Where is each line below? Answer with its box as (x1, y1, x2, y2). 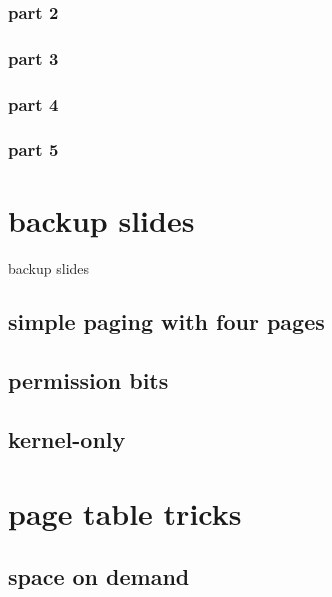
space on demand (8, 561, 190, 592)
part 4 (8, 91, 59, 116)
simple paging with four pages (8, 306, 325, 337)
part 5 (8, 137, 59, 162)
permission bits (8, 365, 169, 396)
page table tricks (8, 492, 242, 533)
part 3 (8, 45, 59, 70)
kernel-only (8, 424, 126, 455)
